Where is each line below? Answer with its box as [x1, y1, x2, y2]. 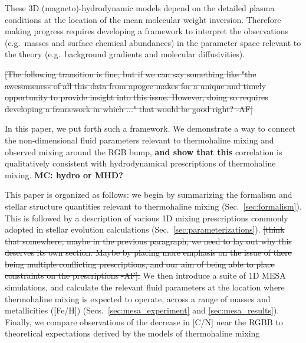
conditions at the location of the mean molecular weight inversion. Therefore [5, 13, 281, 25]
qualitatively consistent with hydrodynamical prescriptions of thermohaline [5, 157, 276, 169]
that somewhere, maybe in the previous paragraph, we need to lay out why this [5, 234, 292, 247]
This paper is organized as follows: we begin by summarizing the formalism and [5, 188, 292, 201]
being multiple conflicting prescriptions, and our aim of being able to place [5, 257, 275, 270]
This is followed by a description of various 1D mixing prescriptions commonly [5, 211, 288, 224]
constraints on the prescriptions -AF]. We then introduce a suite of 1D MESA [5, 269, 286, 282]
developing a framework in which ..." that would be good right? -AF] [5, 102, 253, 115]
